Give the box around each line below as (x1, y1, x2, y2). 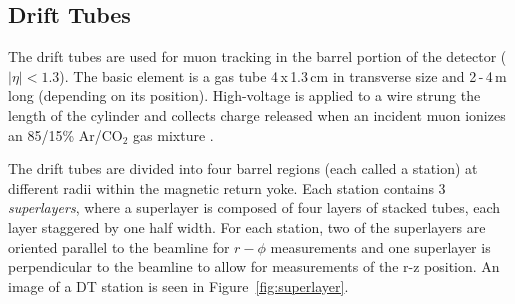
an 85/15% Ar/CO (8, 124, 123, 145)
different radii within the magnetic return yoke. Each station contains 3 (8, 177, 446, 198)
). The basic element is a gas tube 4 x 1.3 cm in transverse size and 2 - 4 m (59, 65, 507, 86)
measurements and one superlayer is (270, 236, 491, 257)
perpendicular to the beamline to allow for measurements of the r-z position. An (8, 256, 500, 277)
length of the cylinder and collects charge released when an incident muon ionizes (8, 104, 506, 125)
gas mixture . (133, 124, 214, 145)
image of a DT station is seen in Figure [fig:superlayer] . (8, 275, 349, 296)
